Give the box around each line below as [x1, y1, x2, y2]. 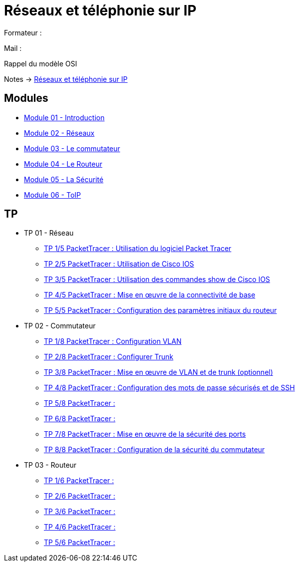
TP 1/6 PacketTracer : [44, 476, 114, 485]
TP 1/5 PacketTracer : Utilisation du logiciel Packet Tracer [44, 244, 232, 253]
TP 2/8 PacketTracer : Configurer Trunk [44, 352, 173, 361]
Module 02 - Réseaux [24, 128, 95, 137]
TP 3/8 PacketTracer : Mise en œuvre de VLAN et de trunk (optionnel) [44, 368, 273, 377]
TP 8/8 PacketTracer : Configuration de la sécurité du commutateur [44, 445, 265, 454]
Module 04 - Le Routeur [24, 159, 103, 168]
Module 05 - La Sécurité [24, 175, 104, 184]
